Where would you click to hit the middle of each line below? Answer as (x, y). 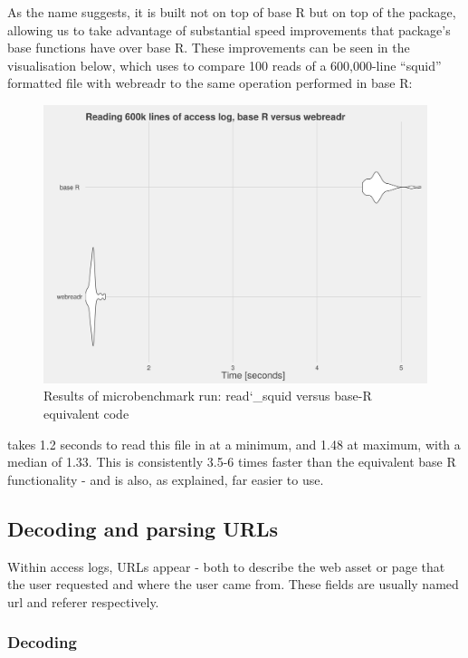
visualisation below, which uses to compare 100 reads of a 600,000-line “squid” (224, 65)
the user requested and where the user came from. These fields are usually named (233, 584)
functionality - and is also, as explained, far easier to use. (166, 479)
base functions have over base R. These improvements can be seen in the (209, 48)
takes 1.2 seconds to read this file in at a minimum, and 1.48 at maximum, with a (234, 444)
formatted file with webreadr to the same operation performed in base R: (210, 83)
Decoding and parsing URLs (143, 528)
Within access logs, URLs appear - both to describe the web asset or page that (226, 566)
